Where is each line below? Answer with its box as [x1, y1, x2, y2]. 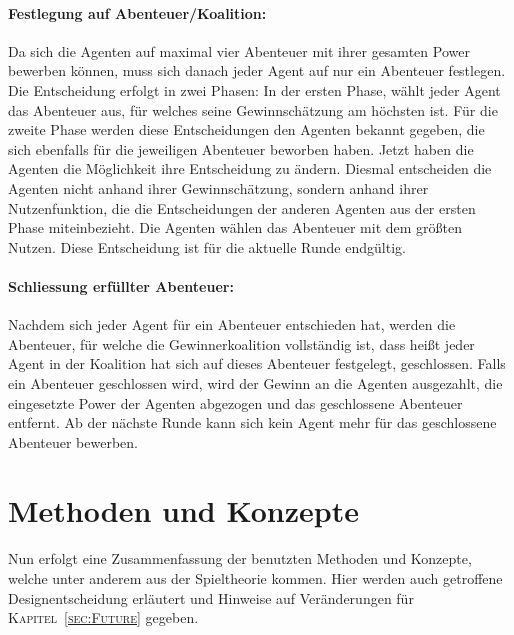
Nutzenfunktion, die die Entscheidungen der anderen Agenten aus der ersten [8, 197, 476, 218]
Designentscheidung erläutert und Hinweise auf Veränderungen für [8, 587, 414, 608]
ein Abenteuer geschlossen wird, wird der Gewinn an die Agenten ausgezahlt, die [8, 372, 503, 393]
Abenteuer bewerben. [8, 431, 138, 452]
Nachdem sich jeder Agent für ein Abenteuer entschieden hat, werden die [8, 314, 456, 335]
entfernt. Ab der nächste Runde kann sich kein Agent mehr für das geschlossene [8, 412, 497, 433]
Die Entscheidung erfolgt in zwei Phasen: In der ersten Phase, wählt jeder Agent [8, 79, 501, 100]
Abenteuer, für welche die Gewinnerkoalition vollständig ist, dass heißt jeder [8, 333, 475, 354]
